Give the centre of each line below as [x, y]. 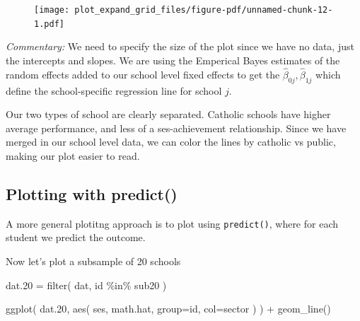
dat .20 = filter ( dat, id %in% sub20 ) [86, 285]
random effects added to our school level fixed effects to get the [143, 74]
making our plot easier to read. [73, 155]
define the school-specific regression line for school [114, 90]
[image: [52, 10]
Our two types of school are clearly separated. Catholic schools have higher [168, 114]
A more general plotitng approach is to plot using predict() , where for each [172, 223]
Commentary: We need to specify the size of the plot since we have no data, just [180, 46]
